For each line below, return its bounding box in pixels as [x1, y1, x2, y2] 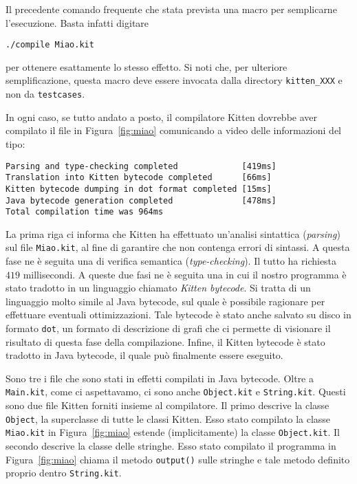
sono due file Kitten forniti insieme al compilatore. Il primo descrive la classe [6, 398, 329, 412]
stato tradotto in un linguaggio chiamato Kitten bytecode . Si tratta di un [6, 280, 311, 295]
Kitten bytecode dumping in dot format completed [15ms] [6, 184, 272, 194]
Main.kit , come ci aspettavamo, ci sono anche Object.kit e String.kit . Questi [6, 384, 346, 399]
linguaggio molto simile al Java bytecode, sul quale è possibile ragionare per [6, 294, 325, 308]
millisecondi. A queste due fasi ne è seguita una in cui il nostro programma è [23, 267, 347, 281]
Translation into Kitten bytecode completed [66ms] [6, 173, 272, 183]
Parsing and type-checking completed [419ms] [6, 161, 277, 171]
